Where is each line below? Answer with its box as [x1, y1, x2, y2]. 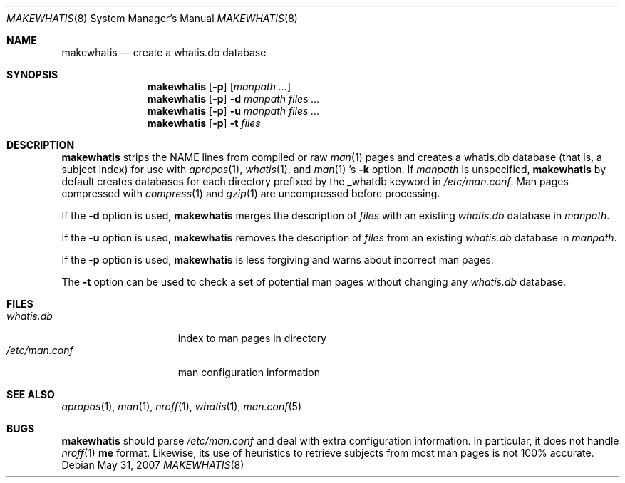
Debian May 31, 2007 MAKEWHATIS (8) [61, 459, 244, 471]
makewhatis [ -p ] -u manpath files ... [147, 105, 320, 117]
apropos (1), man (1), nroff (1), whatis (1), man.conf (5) [61, 400, 302, 412]
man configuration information [177, 366, 321, 378]
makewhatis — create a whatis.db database [61, 46, 267, 58]
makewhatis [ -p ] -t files [147, 117, 261, 129]
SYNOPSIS [6, 68, 58, 80]
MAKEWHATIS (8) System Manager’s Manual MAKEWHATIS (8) [6, 12, 298, 24]
